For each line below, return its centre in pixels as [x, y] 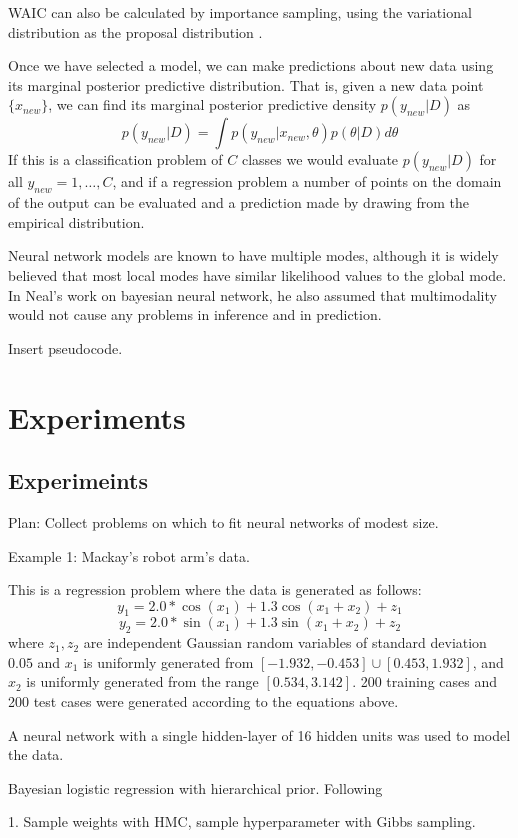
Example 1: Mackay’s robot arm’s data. [129, 555]
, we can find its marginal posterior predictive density [212, 104]
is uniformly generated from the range [142, 681]
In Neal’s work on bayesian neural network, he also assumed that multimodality [252, 294]
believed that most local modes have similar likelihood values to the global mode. [257, 274]
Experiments [97, 416]
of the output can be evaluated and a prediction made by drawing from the [238, 202]
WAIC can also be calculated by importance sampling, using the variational [240, 12]
